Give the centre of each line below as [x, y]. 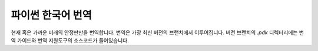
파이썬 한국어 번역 [52, 15]
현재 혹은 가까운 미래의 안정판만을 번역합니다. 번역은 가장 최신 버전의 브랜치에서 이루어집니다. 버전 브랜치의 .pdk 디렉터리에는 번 [158, 32]
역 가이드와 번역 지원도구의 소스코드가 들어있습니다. [70, 40]
